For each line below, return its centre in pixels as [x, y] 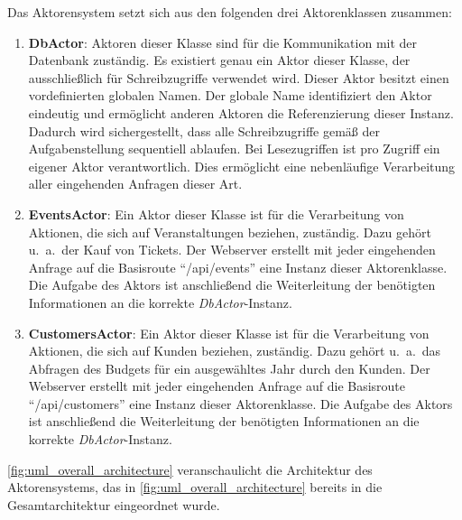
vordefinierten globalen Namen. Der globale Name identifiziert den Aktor [230, 95]
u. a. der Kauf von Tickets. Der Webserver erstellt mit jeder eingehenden [232, 250]
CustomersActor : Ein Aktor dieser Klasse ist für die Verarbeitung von [229, 333]
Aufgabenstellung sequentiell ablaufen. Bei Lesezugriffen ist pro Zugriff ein [234, 149]
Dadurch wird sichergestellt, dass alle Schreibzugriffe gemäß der [204, 130]
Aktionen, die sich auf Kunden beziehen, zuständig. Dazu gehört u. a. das [235, 351]
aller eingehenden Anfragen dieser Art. [135, 184]
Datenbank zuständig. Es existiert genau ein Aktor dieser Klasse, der [219, 60]
